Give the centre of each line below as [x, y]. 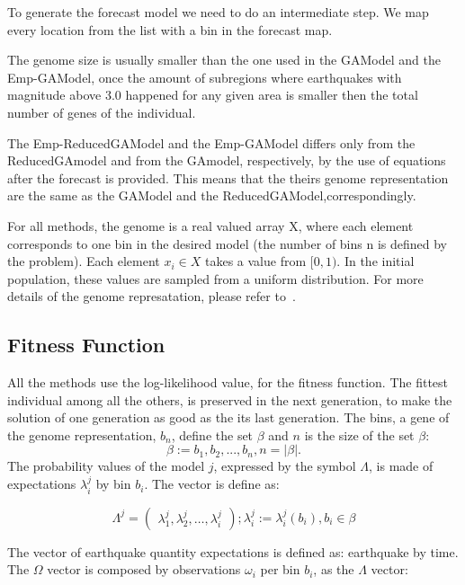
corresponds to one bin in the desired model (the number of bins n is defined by [228, 243]
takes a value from [255, 261]
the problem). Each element [84, 261]
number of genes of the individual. [102, 112]
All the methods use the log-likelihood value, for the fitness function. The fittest [228, 382]
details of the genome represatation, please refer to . [152, 296]
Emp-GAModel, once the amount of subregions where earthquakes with [205, 77]
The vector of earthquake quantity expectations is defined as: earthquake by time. [233, 551]
